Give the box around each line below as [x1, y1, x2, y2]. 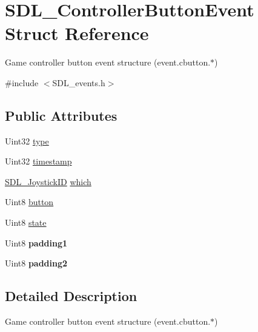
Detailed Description [5, 286, 137, 305]
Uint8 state [5, 216, 47, 229]
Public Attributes [5, 106, 117, 124]
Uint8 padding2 [5, 257, 68, 269]
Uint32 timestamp [5, 155, 72, 168]
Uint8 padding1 [5, 236, 68, 249]
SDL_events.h [52, 76, 105, 89]
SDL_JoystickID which [5, 175, 91, 188]
